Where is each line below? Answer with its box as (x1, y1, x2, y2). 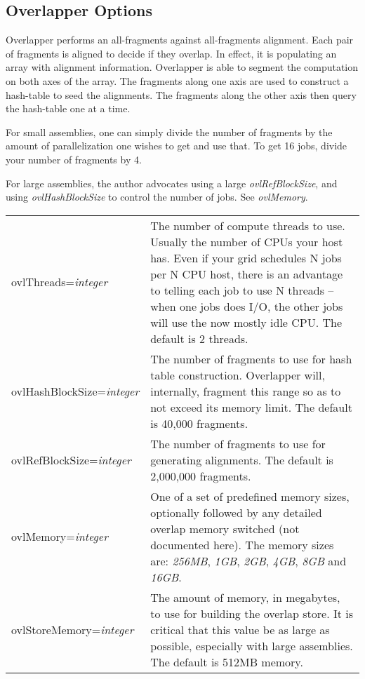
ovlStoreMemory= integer (11, 621, 134, 638)
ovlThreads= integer (11, 274, 108, 290)
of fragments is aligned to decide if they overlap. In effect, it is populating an (6, 46, 337, 60)
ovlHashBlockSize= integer (11, 382, 140, 399)
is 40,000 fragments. (150, 415, 248, 431)
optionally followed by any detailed (150, 504, 322, 520)
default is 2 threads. (150, 330, 248, 347)
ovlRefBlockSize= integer (11, 451, 131, 468)
